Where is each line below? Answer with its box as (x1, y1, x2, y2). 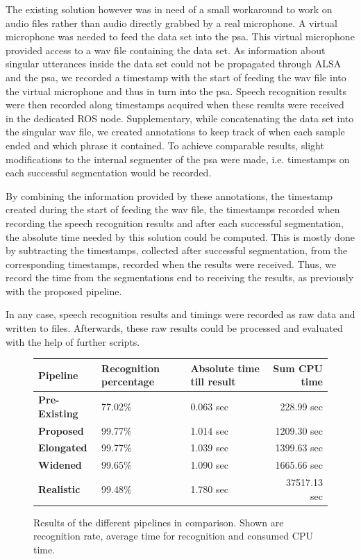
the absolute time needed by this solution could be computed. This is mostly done (6, 229, 355, 244)
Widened (38, 458, 82, 472)
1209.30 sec (275, 423, 323, 437)
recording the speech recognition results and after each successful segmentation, (6, 215, 344, 230)
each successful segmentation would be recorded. (6, 165, 212, 180)
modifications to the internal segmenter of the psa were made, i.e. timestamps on (6, 151, 350, 166)
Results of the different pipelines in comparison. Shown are (33, 515, 284, 529)
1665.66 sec (275, 458, 323, 472)
